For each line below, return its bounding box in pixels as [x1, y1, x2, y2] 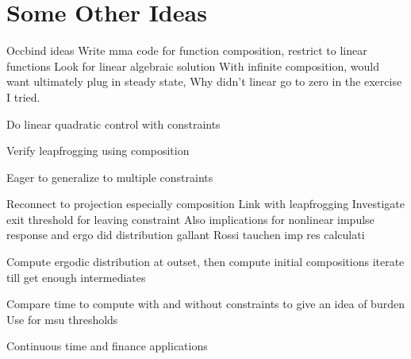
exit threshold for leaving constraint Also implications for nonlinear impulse [6, 210, 375, 227]
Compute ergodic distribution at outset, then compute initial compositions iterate [6, 253, 405, 270]
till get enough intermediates [6, 268, 146, 285]
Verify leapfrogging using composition [6, 142, 190, 159]
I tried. [6, 88, 40, 105]
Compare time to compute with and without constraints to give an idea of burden [6, 295, 405, 312]
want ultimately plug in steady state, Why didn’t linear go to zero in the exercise [6, 73, 402, 90]
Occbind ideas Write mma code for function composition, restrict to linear [6, 42, 367, 59]
